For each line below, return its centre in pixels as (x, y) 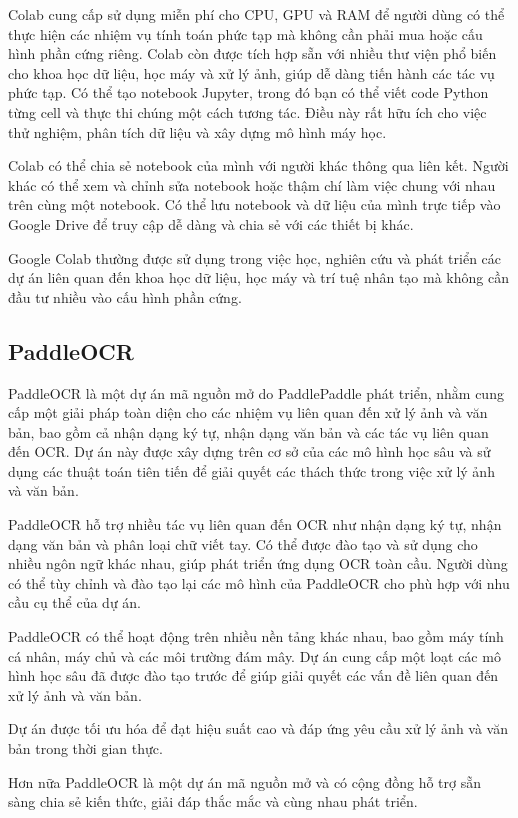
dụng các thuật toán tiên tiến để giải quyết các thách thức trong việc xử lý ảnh (251, 470)
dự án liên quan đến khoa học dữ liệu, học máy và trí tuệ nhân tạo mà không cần (258, 277)
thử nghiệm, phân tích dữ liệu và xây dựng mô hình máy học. (197, 131)
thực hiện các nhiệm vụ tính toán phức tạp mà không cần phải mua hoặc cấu (245, 33)
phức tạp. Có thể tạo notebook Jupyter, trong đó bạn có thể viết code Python (248, 92)
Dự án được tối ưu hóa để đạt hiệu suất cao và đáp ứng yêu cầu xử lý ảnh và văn (258, 728)
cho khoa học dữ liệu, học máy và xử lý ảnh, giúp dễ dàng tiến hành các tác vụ (251, 72)
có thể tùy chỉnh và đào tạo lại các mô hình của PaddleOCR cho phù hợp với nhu (259, 582)
